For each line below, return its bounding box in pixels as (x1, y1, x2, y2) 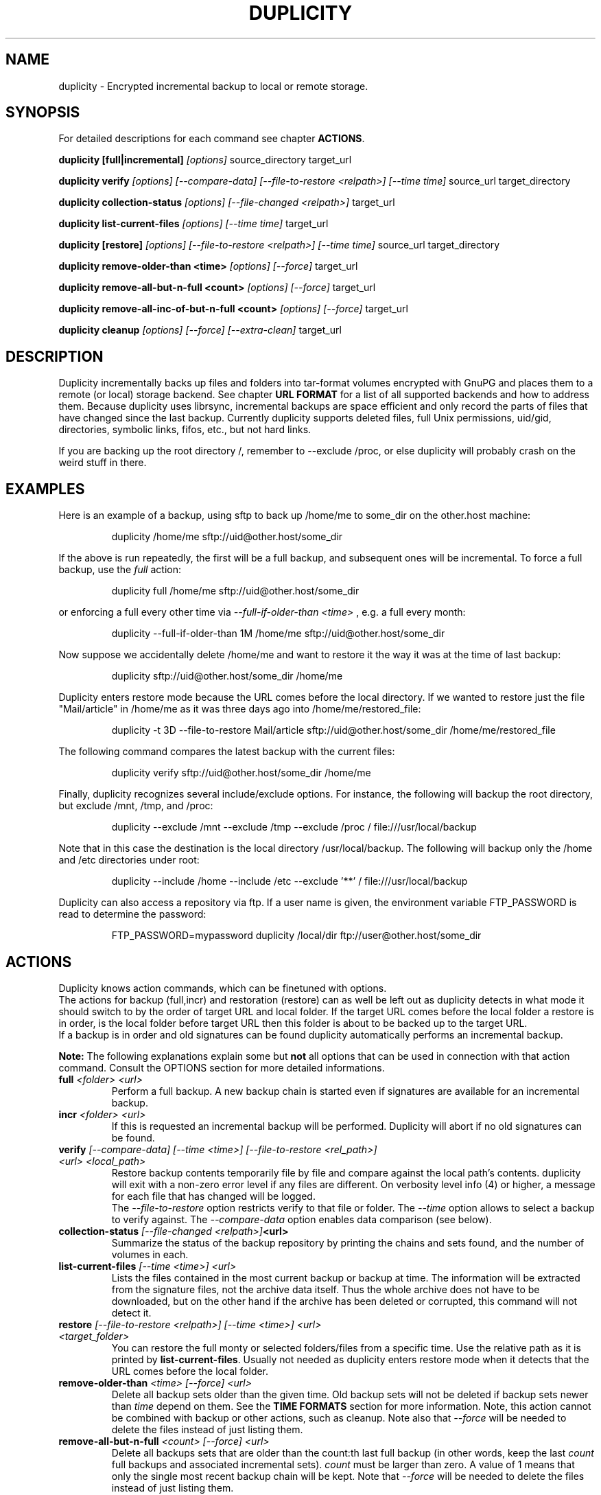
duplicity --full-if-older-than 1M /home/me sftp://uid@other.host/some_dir (111, 627, 445, 640)
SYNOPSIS (5, 104, 80, 121)
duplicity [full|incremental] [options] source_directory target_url (58, 154, 352, 166)
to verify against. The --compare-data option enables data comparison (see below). (111, 1213, 492, 1225)
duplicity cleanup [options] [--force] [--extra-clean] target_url (58, 324, 342, 336)
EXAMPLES (5, 480, 85, 498)
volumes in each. (111, 1248, 189, 1260)
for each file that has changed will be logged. (111, 1190, 316, 1202)
